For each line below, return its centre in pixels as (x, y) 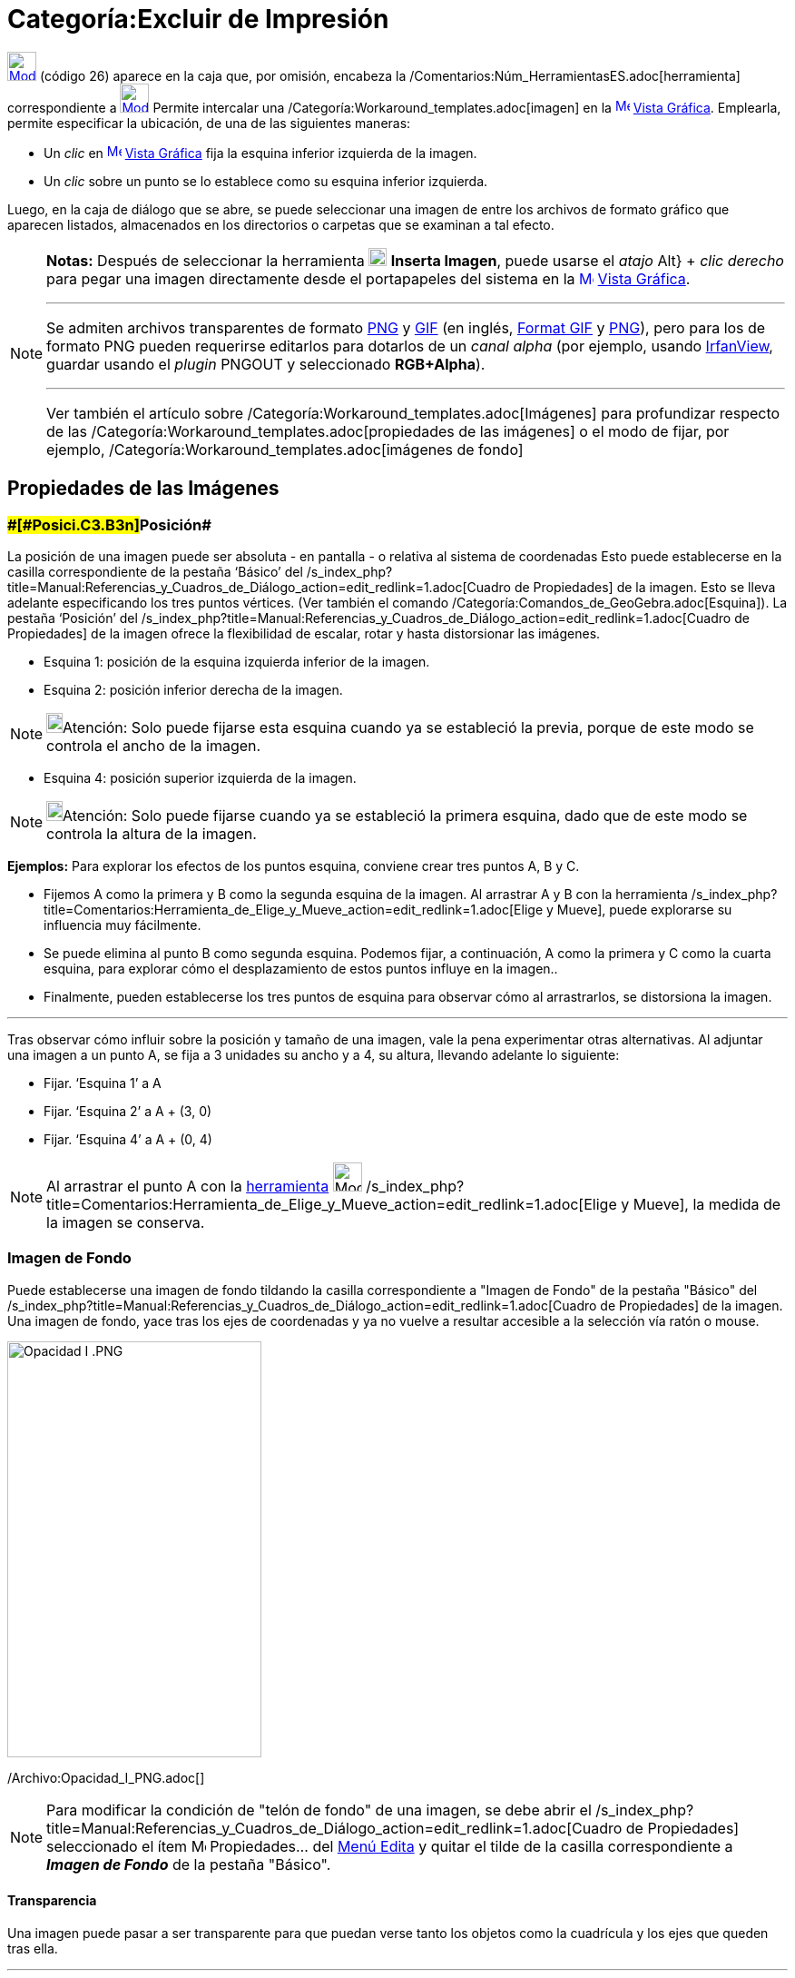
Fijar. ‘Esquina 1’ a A (103, 1083)
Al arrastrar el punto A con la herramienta (188, 1186)
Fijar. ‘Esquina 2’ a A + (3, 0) (128, 1111)
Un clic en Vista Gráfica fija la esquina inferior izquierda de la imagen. (260, 153)
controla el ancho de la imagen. (154, 745)
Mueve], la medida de (707, 1204)
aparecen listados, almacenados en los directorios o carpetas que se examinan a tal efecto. (281, 224)
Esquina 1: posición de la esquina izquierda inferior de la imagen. (237, 661)
